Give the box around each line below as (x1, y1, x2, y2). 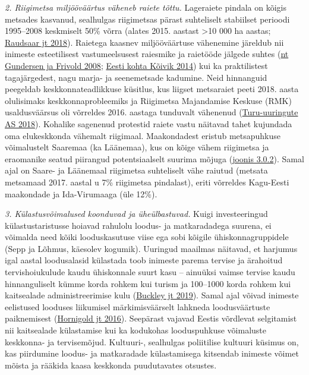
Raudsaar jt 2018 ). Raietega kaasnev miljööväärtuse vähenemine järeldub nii (5, 36, 284, 48)
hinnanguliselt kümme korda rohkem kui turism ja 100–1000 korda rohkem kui (5, 277, 291, 289)
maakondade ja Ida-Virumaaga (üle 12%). (5, 187, 157, 200)
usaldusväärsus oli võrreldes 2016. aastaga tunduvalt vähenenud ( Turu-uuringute (5, 106, 298, 118)
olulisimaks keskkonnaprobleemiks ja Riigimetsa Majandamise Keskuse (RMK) (5, 94, 292, 106)
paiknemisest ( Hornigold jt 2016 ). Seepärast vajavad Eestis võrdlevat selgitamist (5, 312, 297, 324)
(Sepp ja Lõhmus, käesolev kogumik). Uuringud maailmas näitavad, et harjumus (5, 242, 298, 254)
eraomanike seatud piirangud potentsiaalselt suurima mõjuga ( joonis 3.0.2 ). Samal (5, 152, 304, 165)
